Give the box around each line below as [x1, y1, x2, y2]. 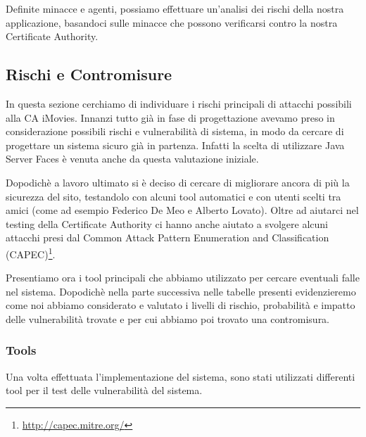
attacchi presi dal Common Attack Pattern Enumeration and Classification [6, 230, 329, 245]
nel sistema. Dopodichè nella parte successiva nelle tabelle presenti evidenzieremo [6, 284, 356, 298]
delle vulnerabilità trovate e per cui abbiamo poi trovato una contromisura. [6, 311, 330, 326]
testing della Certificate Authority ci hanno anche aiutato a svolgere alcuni [6, 216, 328, 231]
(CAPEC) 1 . [6, 244, 56, 261]
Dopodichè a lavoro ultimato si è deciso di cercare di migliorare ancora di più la [6, 175, 350, 189]
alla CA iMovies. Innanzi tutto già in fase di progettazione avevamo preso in [6, 110, 335, 125]
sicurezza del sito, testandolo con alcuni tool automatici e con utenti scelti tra [6, 189, 341, 203]
